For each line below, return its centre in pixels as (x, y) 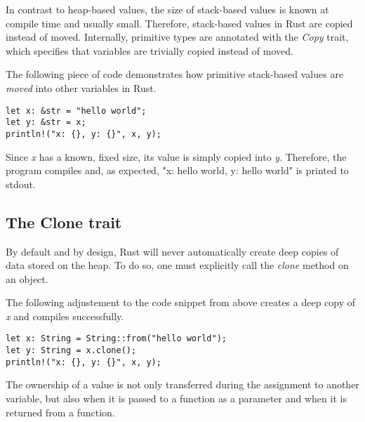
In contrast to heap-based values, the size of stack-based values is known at (167, 9)
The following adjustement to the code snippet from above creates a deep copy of (181, 302)
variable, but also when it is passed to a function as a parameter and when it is (176, 398)
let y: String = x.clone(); (71, 351)
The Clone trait (64, 222)
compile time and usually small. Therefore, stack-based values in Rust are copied (179, 23)
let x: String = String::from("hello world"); (116, 339)
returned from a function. (60, 412)
